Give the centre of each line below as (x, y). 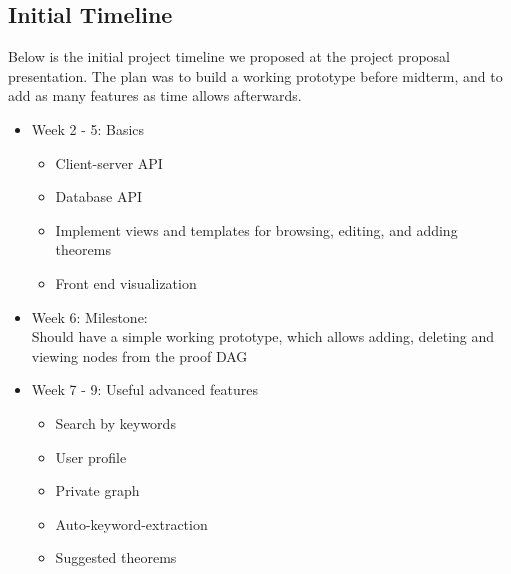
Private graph (97, 490)
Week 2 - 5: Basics (88, 128)
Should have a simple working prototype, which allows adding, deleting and (263, 336)
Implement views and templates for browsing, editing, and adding (256, 229)
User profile (91, 456)
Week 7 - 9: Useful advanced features (144, 389)
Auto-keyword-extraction (131, 523)
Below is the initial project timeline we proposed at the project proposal (229, 56)
